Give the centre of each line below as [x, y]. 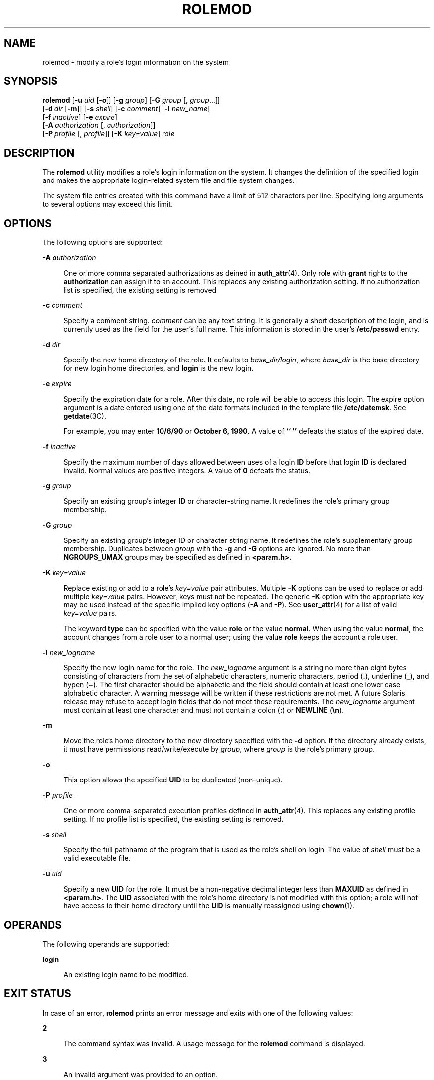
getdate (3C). [85, 416]
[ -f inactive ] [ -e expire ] [80, 117]
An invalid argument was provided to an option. [141, 1074]
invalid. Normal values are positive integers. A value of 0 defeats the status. [187, 471]
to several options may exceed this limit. [108, 204]
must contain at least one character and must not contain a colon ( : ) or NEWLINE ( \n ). [204, 710]
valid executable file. [97, 858]
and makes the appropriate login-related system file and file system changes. [168, 180]
